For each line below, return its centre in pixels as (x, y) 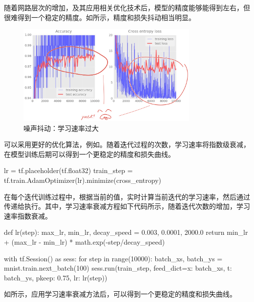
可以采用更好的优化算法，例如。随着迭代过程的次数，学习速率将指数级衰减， (127, 144)
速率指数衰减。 (28, 215)
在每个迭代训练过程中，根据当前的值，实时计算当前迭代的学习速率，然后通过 (127, 196)
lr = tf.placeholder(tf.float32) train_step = (68, 170)
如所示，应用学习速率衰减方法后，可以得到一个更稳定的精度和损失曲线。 (120, 294)
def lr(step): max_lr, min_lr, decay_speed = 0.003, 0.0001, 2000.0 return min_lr (126, 232)
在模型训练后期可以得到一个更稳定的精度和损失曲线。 (89, 154)
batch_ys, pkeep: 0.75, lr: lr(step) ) (56, 277)
